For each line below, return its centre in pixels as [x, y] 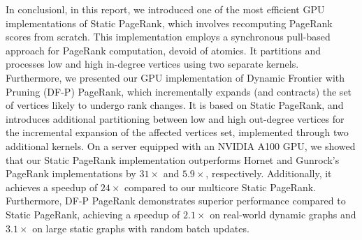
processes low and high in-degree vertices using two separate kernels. [152, 64]
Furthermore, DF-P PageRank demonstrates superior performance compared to [176, 201]
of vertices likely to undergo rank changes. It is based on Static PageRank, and [175, 105]
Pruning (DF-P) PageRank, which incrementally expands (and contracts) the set [179, 91]
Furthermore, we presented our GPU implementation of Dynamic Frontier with [175, 77]
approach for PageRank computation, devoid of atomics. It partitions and [164, 50]
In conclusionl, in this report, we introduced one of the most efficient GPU [165, 9]
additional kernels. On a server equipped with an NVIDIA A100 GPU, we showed [181, 145]
